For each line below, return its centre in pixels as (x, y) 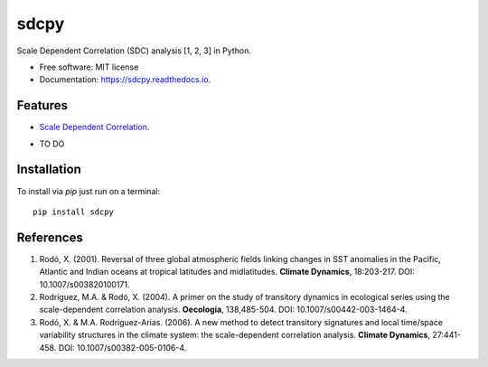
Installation (49, 169)
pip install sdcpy (74, 212)
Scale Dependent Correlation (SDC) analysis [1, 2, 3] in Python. (134, 51)
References (50, 237)
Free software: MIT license (89, 67)
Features (42, 105)
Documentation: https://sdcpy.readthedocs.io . (125, 80)
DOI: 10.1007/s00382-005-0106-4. (122, 347)
